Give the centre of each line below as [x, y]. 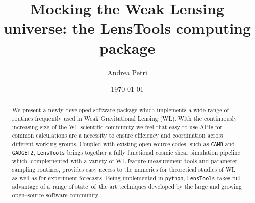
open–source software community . [57, 195]
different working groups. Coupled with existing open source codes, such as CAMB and [123, 144]
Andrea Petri [127, 72]
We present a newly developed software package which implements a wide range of [120, 110]
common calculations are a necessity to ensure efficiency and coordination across [117, 135]
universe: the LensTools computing [127, 28]
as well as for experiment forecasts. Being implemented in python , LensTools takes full [126, 178]
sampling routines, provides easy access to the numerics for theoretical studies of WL [124, 170]
